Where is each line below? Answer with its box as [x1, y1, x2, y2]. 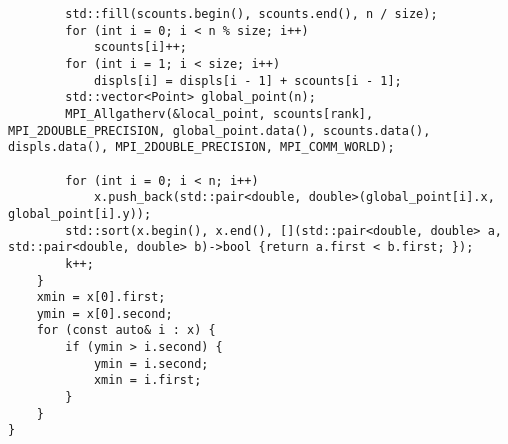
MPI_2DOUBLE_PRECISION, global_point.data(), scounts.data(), [8, 123, 431, 138]
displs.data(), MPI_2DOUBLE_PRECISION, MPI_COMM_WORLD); [8, 140, 395, 155]
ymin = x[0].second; [36, 306, 173, 321]
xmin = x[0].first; [36, 290, 166, 305]
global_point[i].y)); [8, 206, 152, 221]
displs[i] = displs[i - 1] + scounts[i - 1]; [93, 73, 402, 88]
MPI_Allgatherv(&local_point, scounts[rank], [65, 106, 374, 121]
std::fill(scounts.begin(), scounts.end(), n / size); [65, 7, 438, 21]
